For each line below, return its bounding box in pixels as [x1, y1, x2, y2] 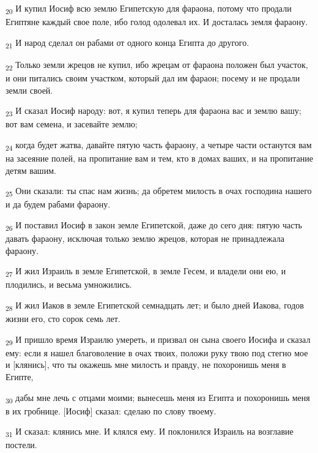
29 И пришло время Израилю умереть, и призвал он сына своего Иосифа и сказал [6, 332, 311, 347]
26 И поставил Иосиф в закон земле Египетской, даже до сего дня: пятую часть [6, 218, 302, 233]
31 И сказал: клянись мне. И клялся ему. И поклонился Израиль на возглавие [6, 425, 294, 440]
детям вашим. [6, 163, 56, 176]
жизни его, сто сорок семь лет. [6, 312, 120, 325]
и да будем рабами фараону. [6, 198, 111, 211]
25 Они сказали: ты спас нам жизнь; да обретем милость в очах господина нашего [6, 184, 312, 198]
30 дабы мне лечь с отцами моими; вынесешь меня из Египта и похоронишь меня [6, 391, 310, 405]
